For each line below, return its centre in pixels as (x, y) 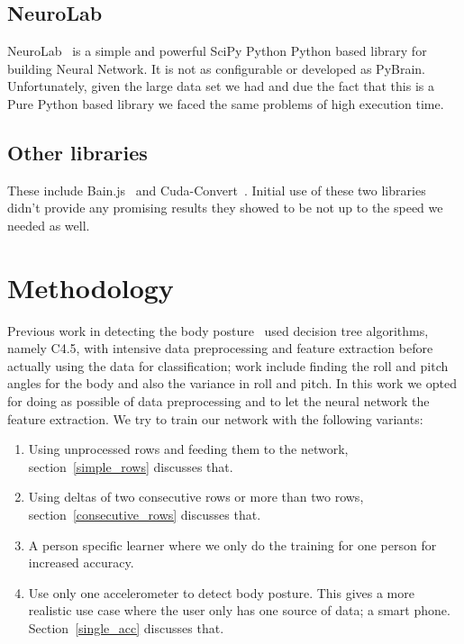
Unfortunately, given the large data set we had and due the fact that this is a (221, 86)
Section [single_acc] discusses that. (126, 628)
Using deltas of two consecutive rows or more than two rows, (196, 497)
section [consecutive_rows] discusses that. (145, 515)
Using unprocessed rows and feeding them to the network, (188, 449)
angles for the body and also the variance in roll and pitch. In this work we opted (232, 383)
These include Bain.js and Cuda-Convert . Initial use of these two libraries (217, 190)
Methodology (91, 287)
